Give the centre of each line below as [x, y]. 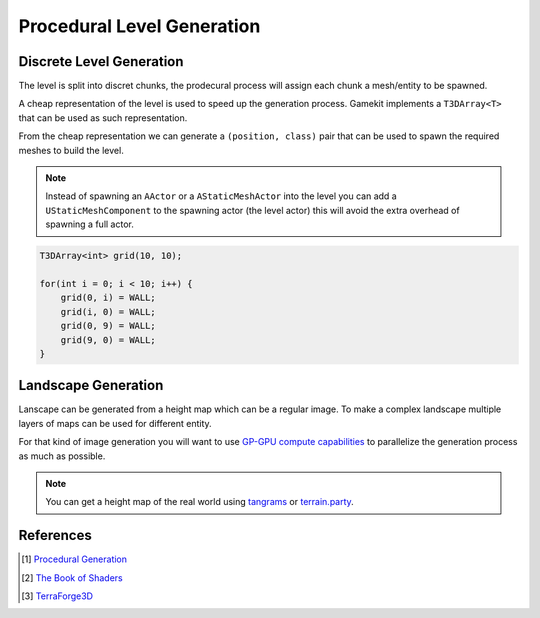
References [55, 535]
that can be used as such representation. [103, 117]
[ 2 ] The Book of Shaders [72, 577]
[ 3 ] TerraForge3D [57, 596]
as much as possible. [62, 456]
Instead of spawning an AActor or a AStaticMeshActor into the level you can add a [221, 196]
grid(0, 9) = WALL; [108, 326]
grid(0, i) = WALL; [108, 298]
